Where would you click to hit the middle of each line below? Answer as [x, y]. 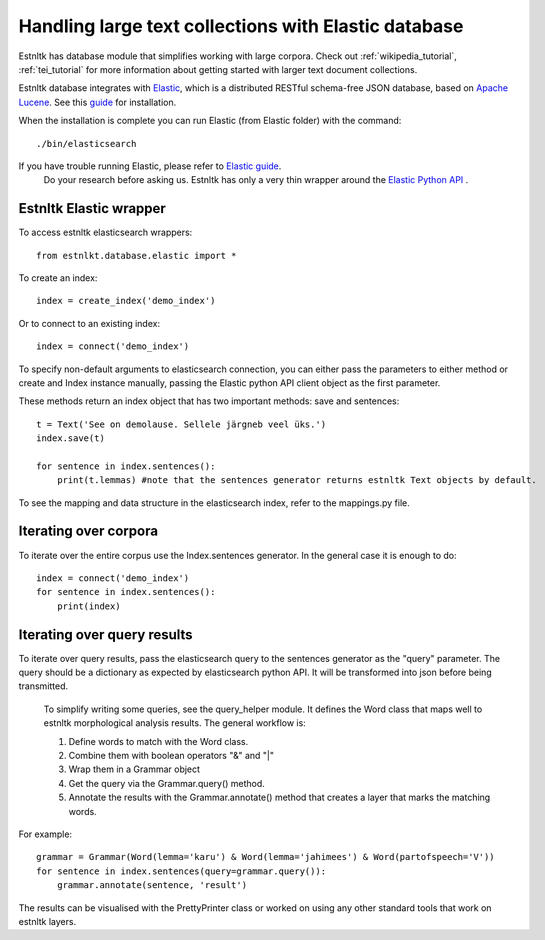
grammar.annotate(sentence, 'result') [152, 885]
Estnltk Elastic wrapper [92, 208]
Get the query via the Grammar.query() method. [166, 783]
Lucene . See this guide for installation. [97, 102]
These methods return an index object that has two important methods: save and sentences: [209, 401]
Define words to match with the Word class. [158, 741]
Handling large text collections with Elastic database [241, 26]
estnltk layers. [47, 921]
